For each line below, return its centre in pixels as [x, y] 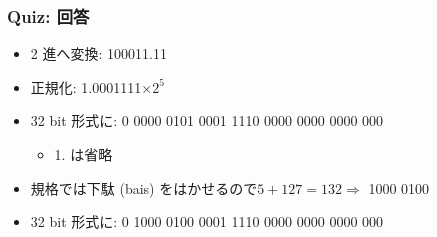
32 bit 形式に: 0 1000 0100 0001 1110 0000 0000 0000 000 [207, 221]
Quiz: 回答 [48, 15]
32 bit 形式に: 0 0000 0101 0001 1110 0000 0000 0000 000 [207, 120]
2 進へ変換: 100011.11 [98, 53]
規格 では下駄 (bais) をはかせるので [144, 187]
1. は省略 [83, 154]
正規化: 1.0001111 [86, 86]
